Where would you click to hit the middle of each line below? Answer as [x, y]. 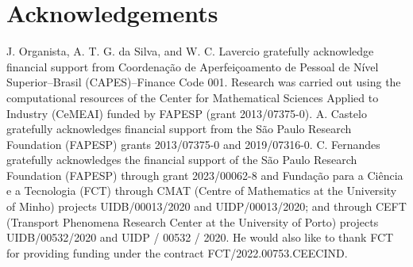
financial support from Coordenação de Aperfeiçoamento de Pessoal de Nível [193, 66]
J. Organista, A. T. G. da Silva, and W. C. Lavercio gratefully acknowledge [190, 51]
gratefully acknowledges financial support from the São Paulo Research [179, 129]
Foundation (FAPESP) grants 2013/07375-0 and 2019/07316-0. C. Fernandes [193, 144]
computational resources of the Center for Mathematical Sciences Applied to [193, 97]
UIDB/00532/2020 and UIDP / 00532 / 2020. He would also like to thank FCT [200, 237]
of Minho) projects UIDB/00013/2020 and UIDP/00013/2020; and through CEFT [206, 206]
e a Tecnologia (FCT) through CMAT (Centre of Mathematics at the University [202, 191]
